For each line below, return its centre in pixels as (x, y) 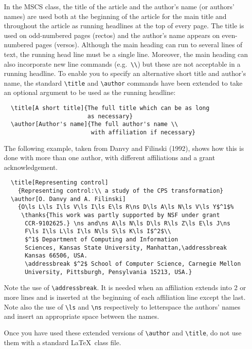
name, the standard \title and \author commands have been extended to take (123, 83)
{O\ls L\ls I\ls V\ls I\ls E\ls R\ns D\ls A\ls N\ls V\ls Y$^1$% (126, 207)
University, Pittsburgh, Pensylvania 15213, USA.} (108, 272)
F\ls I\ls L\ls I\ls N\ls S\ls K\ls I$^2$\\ (98, 231)
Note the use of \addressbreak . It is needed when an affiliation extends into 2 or (125, 287)
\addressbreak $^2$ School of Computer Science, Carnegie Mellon (133, 264)
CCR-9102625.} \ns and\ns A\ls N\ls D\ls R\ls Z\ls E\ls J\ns (127, 223)
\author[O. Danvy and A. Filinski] (68, 199)
